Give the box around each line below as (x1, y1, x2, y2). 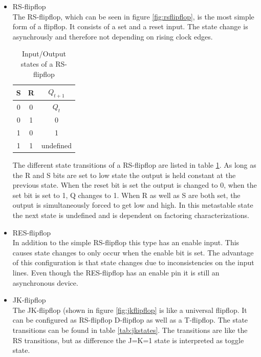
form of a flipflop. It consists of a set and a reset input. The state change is (12, 21, 248, 32)
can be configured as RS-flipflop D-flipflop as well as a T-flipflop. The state (12, 314, 248, 325)
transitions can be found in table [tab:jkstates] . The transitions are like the (12, 324, 248, 335)
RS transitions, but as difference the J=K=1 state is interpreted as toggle (12, 334, 244, 345)
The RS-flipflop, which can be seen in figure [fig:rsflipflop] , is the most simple (12, 11, 254, 22)
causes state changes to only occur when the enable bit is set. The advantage (12, 247, 254, 257)
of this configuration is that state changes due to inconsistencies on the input (12, 257, 254, 268)
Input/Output (21, 48, 66, 59)
